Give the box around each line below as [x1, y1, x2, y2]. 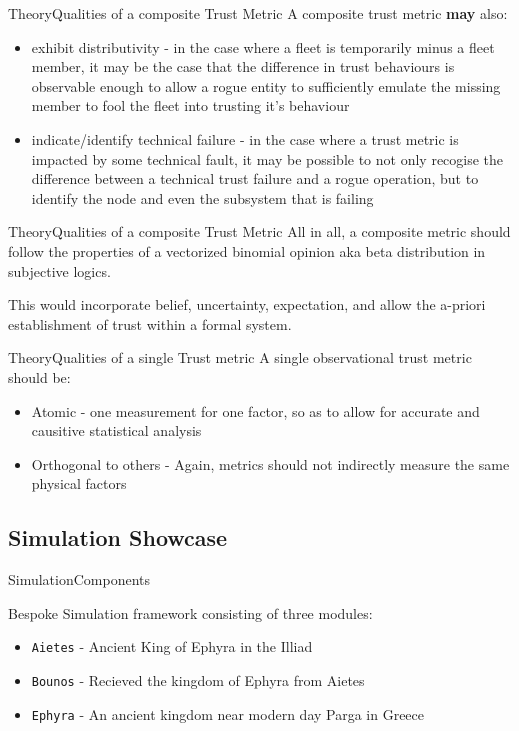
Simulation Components [8, 569, 151, 590]
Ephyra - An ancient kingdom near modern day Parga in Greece [31, 703, 425, 724]
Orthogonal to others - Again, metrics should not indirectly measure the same [31, 453, 510, 474]
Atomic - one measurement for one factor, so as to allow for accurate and [31, 400, 480, 421]
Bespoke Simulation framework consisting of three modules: [8, 602, 373, 623]
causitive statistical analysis [31, 420, 202, 441]
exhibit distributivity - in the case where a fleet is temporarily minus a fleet [31, 36, 495, 57]
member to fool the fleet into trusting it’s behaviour [31, 95, 350, 116]
